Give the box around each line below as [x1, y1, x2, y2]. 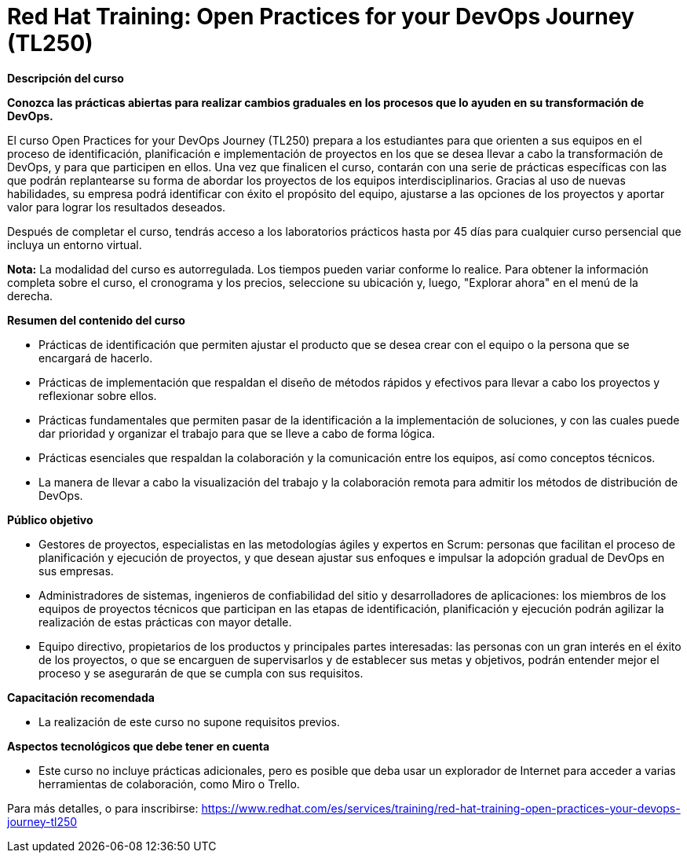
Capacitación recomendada [7, 690, 155, 704]
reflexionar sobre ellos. [38, 388, 157, 402]
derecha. [7, 288, 53, 303]
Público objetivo [7, 512, 93, 527]
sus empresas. [38, 563, 114, 578]
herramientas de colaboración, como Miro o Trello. [38, 776, 300, 791]
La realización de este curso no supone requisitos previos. [38, 714, 340, 729]
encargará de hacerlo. [38, 351, 153, 365]
